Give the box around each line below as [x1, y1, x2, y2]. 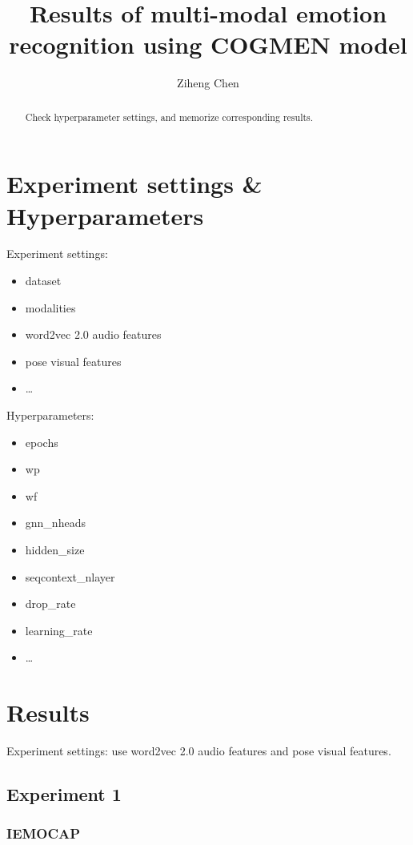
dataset [25, 272, 62, 289]
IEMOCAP [6, 823, 81, 843]
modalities [25, 299, 76, 316]
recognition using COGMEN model [9, 28, 407, 61]
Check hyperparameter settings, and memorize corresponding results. [25, 110, 314, 123]
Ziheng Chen [177, 74, 239, 91]
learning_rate [25, 622, 93, 638]
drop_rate [25, 595, 76, 612]
